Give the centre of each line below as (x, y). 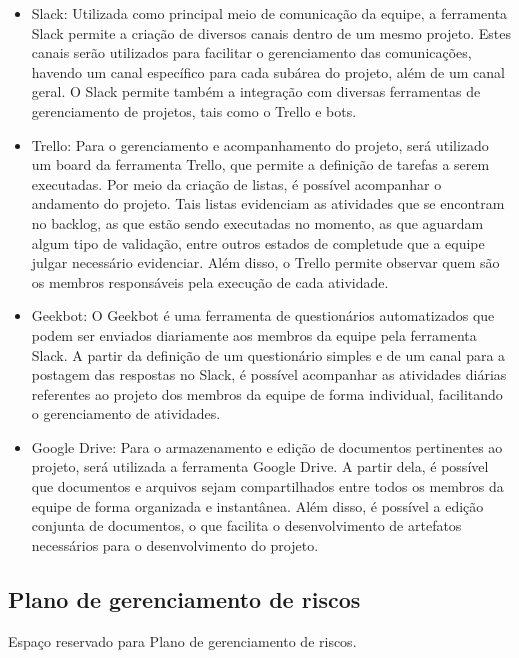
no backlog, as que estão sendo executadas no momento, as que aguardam (257, 222)
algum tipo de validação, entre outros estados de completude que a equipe (258, 242)
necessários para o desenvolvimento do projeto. (175, 544)
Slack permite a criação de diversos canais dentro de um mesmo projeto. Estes (271, 32)
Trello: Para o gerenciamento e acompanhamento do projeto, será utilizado (260, 144)
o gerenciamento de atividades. (126, 413)
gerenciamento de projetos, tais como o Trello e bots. (194, 110)
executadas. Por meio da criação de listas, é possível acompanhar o (236, 183)
